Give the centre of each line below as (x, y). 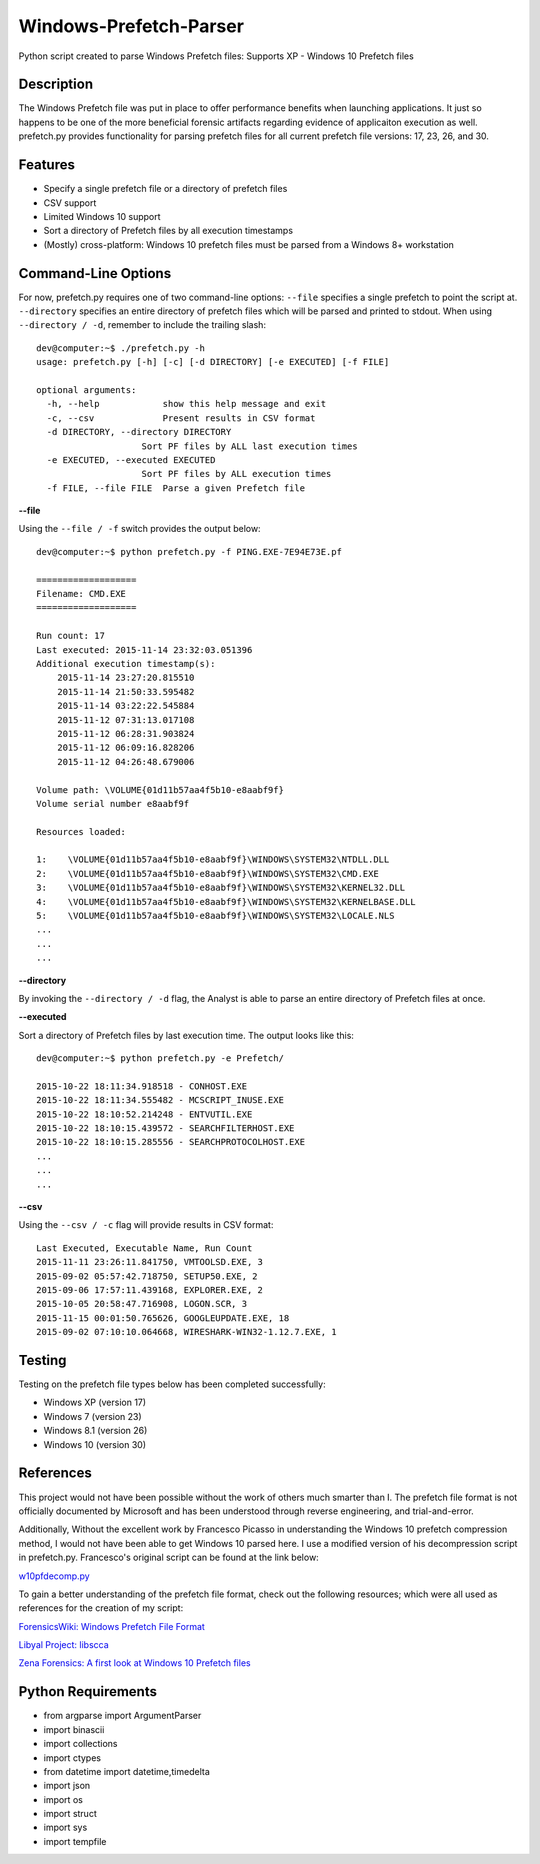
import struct (70, 1814)
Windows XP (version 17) (95, 1402)
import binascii (74, 1729)
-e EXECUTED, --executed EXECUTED (131, 459)
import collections (80, 1744)
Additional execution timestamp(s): (126, 663)
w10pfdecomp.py (54, 1576)
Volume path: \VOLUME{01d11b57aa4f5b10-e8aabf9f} (160, 789)
